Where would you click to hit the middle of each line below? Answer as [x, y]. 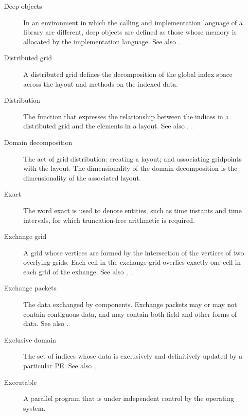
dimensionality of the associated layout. [82, 177]
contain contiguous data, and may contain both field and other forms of [130, 314]
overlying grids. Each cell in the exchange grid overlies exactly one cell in [132, 262]
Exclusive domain [30, 339]
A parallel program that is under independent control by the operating [129, 398]
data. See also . [46, 323]
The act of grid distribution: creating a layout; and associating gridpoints [133, 158]
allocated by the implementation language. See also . [102, 41]
